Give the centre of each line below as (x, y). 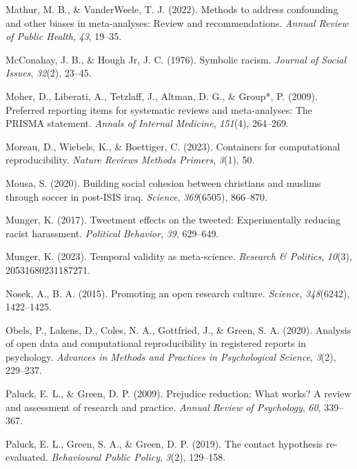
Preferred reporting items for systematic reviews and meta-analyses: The (159, 109)
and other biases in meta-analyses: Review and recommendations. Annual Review (177, 22)
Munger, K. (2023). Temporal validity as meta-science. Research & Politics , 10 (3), (179, 256)
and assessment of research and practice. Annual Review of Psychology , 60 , (163, 407)
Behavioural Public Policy (106, 457)
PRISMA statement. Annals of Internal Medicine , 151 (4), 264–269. (147, 123)
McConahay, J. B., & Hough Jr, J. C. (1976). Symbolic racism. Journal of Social (176, 59)
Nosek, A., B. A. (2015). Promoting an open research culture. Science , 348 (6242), (178, 293)
